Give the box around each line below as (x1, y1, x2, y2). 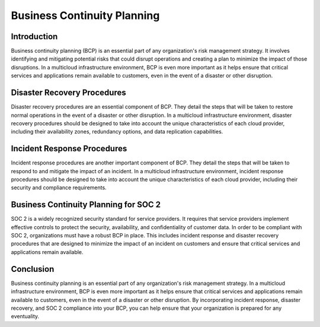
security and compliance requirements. (11, 184, 107, 191)
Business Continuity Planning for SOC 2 (11, 199, 161, 210)
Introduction (11, 31, 58, 42)
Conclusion (11, 264, 55, 274)
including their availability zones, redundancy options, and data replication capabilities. (11, 128, 223, 135)
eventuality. (11, 313, 40, 320)
